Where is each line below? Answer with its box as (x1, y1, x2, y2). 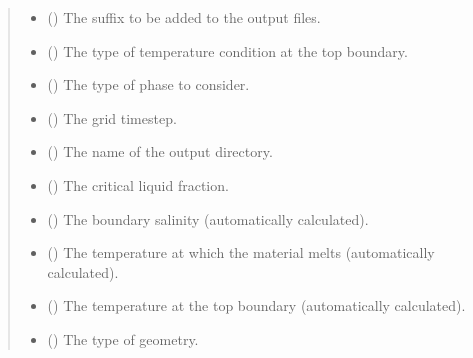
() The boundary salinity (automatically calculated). (47, 208, 369, 229)
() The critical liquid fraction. (47, 174, 229, 195)
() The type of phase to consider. (47, 74, 250, 95)
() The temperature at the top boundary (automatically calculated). (47, 295, 466, 316)
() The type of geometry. (47, 328, 199, 349)
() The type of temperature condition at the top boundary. (47, 40, 408, 61)
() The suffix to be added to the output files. (47, 7, 321, 27)
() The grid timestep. (47, 107, 177, 128)
